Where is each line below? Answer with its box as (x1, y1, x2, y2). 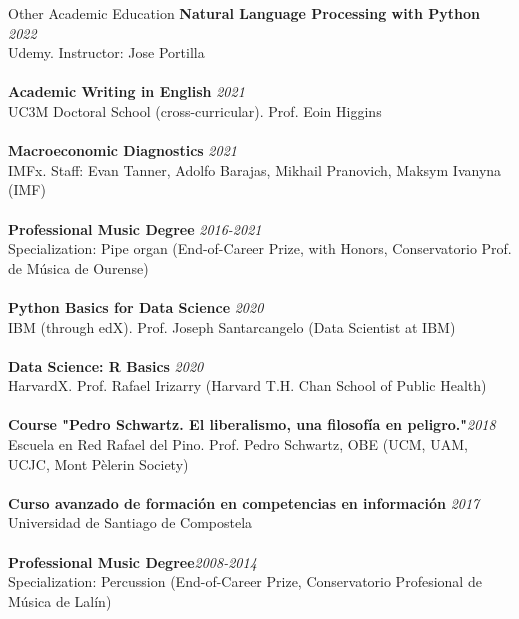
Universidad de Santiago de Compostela (8, 512, 253, 533)
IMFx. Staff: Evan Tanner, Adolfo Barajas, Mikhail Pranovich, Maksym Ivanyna (8, 159, 502, 180)
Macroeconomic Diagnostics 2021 (8, 140, 237, 161)
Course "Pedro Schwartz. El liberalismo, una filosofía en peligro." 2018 (8, 414, 496, 435)
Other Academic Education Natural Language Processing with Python (8, 3, 480, 23)
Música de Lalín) (8, 590, 112, 611)
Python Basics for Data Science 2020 (8, 296, 264, 317)
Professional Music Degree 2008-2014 (8, 551, 257, 572)
